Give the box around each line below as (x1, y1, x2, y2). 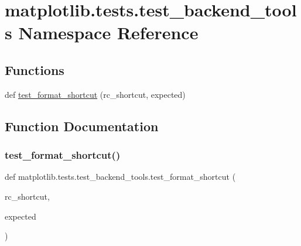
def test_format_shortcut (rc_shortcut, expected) (5, 88, 186, 100)
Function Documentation (5, 117, 159, 135)
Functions (5, 60, 64, 78)
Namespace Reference (18, 20, 199, 45)
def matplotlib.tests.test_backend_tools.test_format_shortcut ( (5, 170, 236, 183)
